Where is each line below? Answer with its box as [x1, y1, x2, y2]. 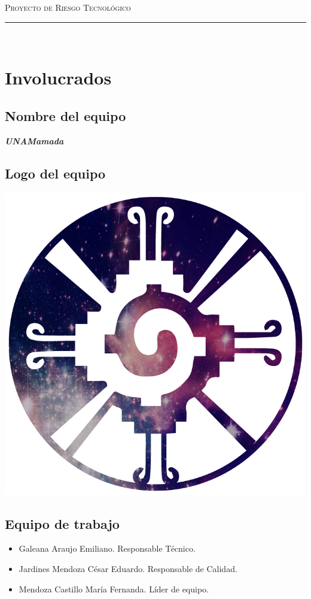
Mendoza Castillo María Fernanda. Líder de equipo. [19, 582, 209, 595]
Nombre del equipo [5, 106, 126, 125]
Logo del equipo [5, 164, 106, 182]
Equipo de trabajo [5, 514, 120, 533]
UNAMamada [5, 134, 64, 147]
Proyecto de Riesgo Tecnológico [5, 1, 131, 13]
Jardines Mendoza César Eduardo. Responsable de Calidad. [19, 562, 237, 574]
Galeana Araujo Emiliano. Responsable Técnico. [19, 542, 196, 555]
